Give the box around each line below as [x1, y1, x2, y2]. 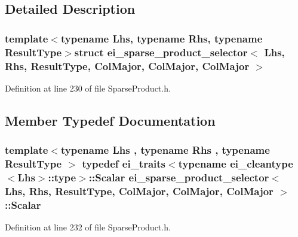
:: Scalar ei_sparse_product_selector [88, 169, 269, 184]
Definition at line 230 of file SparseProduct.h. [5, 81, 171, 94]
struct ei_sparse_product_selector [74, 44, 248, 59]
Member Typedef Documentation [5, 111, 216, 129]
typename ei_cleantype [178, 156, 293, 171]
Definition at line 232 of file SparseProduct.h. [5, 221, 171, 233]
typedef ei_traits [82, 156, 166, 171]
